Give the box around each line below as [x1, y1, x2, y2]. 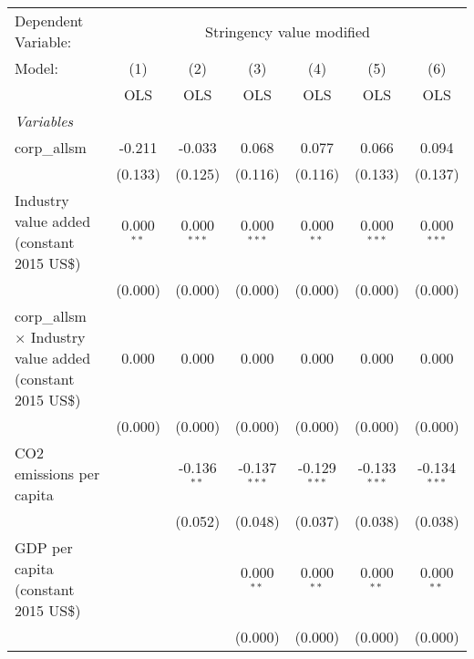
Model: [15, 57, 59, 78]
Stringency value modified [205, 20, 370, 42]
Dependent [15, 10, 84, 31]
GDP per [15, 537, 73, 558]
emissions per [15, 463, 100, 484]
